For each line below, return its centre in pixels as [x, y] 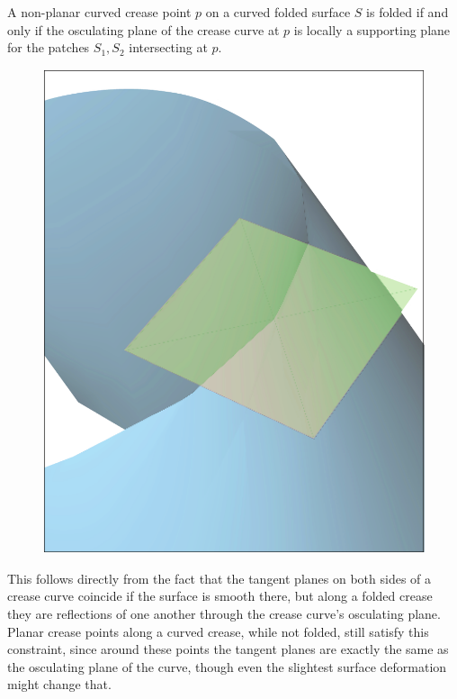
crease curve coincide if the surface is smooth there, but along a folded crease [220, 596]
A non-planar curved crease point [99, 12]
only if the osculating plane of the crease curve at [143, 29]
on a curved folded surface [278, 12]
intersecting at [168, 47]
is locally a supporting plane [372, 29]
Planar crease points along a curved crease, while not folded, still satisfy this [218, 631]
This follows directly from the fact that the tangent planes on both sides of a [220, 578]
